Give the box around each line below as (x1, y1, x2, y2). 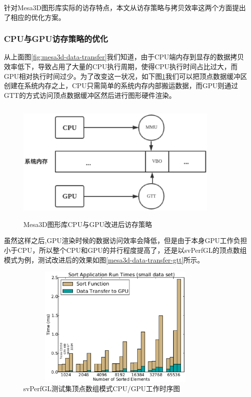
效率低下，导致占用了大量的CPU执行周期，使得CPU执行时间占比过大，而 (4, 61, 238, 71)
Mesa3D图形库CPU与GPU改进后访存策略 (23, 219, 152, 229)
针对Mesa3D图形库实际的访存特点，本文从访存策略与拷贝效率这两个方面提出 (4, 2, 246, 12)
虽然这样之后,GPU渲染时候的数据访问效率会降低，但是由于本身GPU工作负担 (4, 235, 247, 246)
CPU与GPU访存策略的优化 (4, 33, 108, 45)
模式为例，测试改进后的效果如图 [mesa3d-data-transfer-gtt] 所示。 (4, 254, 204, 265)
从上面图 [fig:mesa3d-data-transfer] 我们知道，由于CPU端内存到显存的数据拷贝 (4, 52, 244, 62)
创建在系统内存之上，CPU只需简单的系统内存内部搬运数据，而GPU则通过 (4, 80, 238, 91)
